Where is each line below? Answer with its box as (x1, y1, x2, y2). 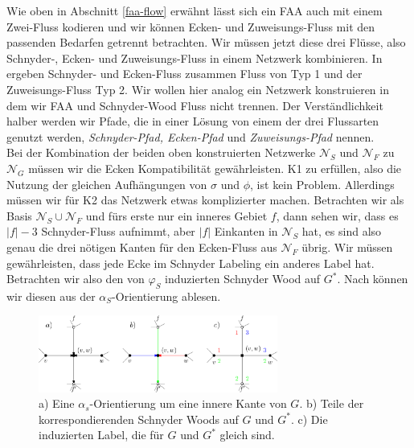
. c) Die (290, 410, 328, 427)
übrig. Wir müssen (301, 238, 393, 255)
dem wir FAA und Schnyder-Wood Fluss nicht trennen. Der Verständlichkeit (6, 97, 383, 113)
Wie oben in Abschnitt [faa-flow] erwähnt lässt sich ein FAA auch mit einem (6, 2, 383, 18)
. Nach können (337, 270, 408, 287)
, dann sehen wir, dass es (276, 207, 399, 224)
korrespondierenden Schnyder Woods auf (39, 410, 239, 427)
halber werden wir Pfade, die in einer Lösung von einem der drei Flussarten (6, 113, 379, 129)
